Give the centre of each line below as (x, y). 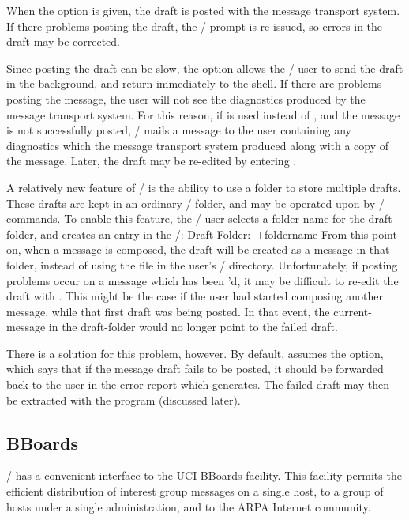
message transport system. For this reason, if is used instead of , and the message (203, 114)
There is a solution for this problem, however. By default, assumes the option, (195, 353)
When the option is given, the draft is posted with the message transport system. (203, 10)
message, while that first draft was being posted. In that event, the (168, 311)
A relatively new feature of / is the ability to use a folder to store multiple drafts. (204, 187)
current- (353, 311)
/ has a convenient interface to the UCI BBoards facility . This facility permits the (204, 475)
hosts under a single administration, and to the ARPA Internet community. (189, 506)
